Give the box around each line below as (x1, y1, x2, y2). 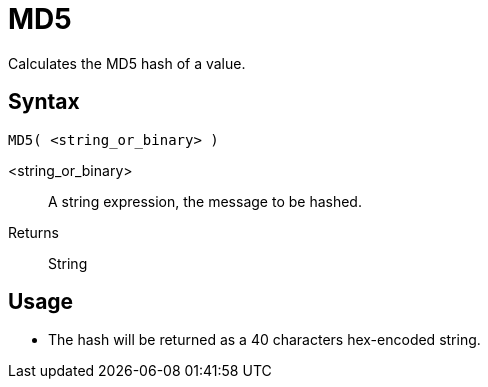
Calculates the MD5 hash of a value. (8, 54, 246, 72)
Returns (8, 223, 59, 241)
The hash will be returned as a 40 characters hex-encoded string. (48, 331, 481, 349)
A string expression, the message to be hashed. (48, 192, 362, 210)
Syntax (8, 89, 80, 115)
